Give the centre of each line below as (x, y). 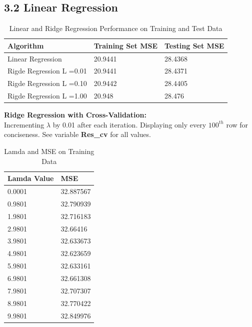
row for (237, 124)
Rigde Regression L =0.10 (47, 83)
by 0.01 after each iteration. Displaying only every (129, 124)
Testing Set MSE (194, 45)
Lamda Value (31, 178)
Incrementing (24, 124)
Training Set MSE (125, 45)
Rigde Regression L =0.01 (47, 71)
